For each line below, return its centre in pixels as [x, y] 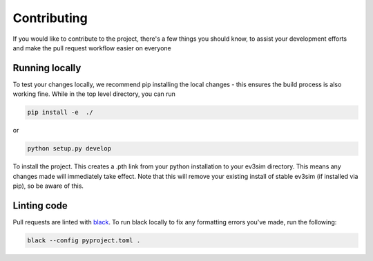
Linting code [40, 205]
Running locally [47, 68]
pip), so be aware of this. [48, 186]
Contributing [50, 18]
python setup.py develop [69, 149]
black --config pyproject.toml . [84, 240]
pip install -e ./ [60, 113]
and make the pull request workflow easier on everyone [92, 48]
